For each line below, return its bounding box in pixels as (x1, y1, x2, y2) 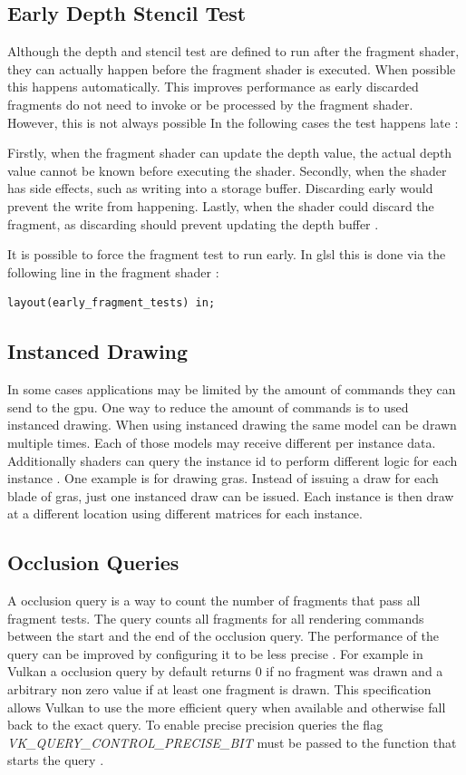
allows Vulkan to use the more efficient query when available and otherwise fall (7, 697, 446, 716)
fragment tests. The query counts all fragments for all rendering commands (7, 608, 424, 627)
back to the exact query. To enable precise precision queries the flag (7, 715, 383, 734)
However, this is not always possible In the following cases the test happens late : (7, 112, 459, 131)
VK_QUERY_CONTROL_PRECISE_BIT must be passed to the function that (7, 732, 457, 751)
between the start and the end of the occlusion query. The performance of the (7, 626, 439, 645)
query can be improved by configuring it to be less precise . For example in (7, 644, 423, 663)
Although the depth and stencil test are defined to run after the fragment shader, (7, 42, 460, 61)
